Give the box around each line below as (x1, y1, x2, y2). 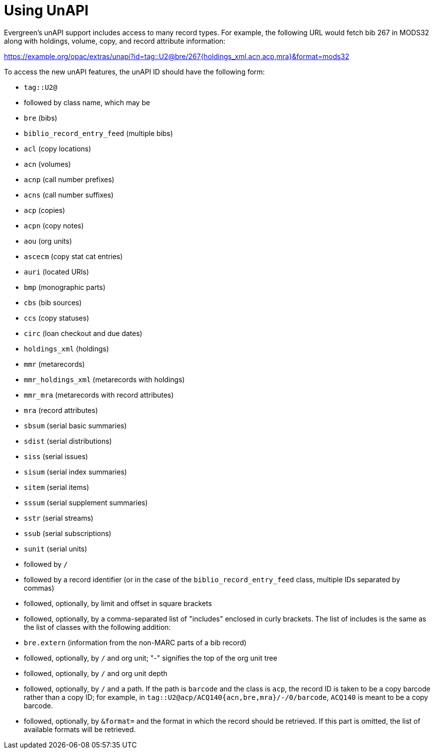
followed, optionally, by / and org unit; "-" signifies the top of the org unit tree (24, 653, 277, 662)
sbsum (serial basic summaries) (24, 421, 127, 430)
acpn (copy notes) (24, 221, 84, 230)
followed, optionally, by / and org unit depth (24, 669, 168, 678)
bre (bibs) (24, 113, 58, 122)
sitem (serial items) (24, 482, 89, 491)
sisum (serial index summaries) (24, 467, 127, 476)
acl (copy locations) (24, 144, 91, 153)
